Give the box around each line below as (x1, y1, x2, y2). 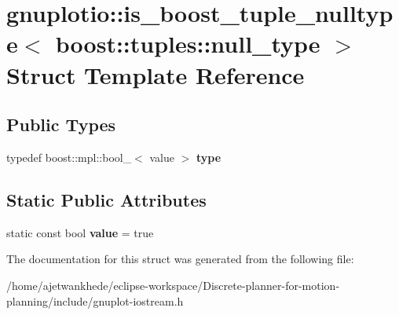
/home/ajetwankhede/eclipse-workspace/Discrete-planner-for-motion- (6, 277, 340, 293)
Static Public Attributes (6, 187, 207, 211)
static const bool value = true (6, 224, 154, 240)
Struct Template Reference (6, 58, 305, 90)
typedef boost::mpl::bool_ (6, 148, 132, 165)
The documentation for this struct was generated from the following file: (6, 251, 354, 267)
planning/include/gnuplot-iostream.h (6, 292, 184, 309)
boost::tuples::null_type (55, 27, 320, 60)
